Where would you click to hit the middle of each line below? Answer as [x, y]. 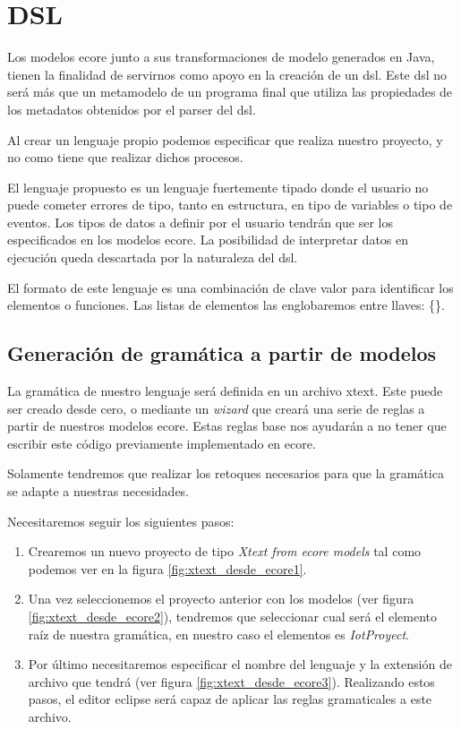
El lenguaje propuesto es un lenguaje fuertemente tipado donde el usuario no [218, 187]
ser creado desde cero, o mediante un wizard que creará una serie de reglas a [216, 408]
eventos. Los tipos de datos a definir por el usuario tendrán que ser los [201, 222]
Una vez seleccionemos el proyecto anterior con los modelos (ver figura [221, 599]
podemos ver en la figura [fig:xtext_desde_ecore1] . [167, 568]
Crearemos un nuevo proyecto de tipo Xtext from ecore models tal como [225, 551]
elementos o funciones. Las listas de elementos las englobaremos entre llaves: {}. [226, 305]
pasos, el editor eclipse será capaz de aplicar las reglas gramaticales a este [230, 699]
